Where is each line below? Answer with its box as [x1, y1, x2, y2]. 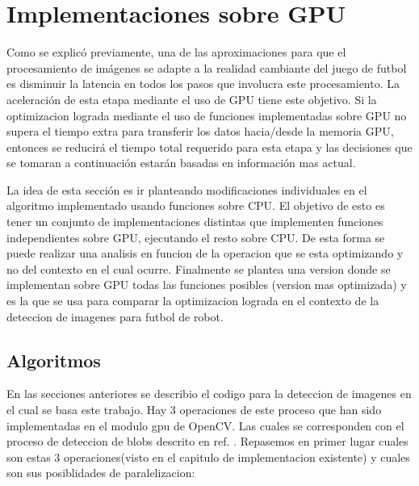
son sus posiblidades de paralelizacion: [6, 464, 195, 481]
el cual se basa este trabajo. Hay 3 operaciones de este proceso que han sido [6, 401, 382, 418]
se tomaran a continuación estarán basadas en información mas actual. [6, 154, 356, 171]
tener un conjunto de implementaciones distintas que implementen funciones [6, 213, 383, 230]
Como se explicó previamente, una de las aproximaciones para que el [6, 44, 346, 61]
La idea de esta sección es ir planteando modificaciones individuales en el [6, 181, 367, 198]
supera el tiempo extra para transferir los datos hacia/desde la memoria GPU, [6, 123, 394, 140]
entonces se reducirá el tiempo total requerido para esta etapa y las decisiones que [6, 138, 413, 155]
